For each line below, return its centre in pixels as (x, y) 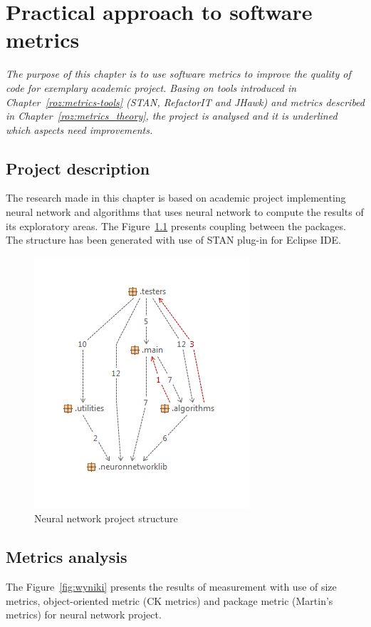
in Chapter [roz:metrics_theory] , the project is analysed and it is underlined (172, 116)
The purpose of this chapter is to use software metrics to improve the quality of (178, 74)
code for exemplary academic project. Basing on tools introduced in (151, 87)
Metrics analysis (67, 557)
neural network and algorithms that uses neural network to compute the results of (185, 212)
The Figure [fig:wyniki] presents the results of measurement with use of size (171, 587)
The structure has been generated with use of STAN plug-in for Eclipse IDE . (173, 240)
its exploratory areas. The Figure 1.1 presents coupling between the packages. (176, 226)
